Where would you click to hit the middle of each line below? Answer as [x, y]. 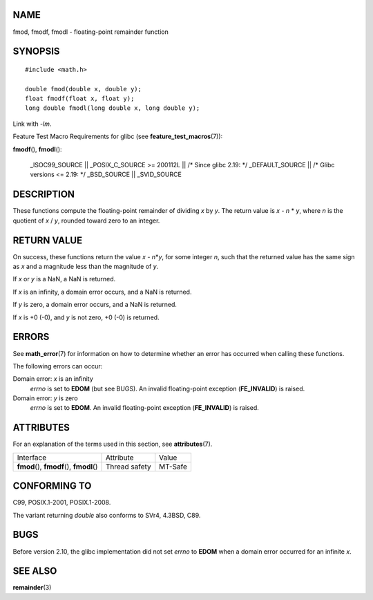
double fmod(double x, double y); [83, 89]
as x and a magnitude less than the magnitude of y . [86, 267]
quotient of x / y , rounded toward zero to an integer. [86, 221]
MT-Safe [173, 467]
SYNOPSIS [36, 51]
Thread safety [128, 467]
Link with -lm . [32, 124]
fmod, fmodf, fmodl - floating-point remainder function [90, 32]
